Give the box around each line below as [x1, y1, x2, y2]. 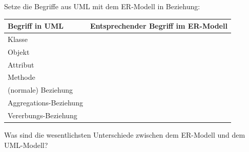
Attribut [8, 59, 34, 70]
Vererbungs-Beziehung [8, 110, 77, 120]
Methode [8, 72, 35, 82]
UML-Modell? [4, 139, 48, 150]
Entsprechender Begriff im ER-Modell [90, 20, 227, 31]
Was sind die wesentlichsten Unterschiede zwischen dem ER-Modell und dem [4, 129, 245, 140]
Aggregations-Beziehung [8, 97, 83, 108]
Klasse [8, 33, 28, 44]
